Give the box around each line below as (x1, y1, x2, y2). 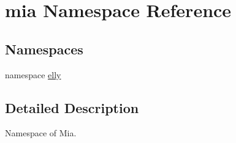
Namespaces (5, 39, 83, 58)
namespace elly (5, 68, 61, 81)
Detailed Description (5, 98, 139, 117)
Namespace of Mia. (5, 127, 77, 139)
